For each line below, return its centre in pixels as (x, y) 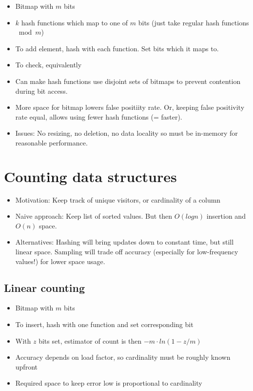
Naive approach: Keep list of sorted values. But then (94, 216)
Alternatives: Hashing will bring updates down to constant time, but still (125, 242)
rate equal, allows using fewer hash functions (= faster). (99, 116)
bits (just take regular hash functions (194, 22)
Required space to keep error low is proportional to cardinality (109, 383)
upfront (26, 366)
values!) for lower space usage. (60, 261)
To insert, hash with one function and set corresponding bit (104, 324)
